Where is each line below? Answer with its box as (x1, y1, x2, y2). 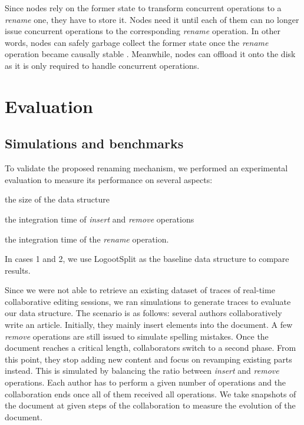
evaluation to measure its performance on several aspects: (5, 173, 213, 185)
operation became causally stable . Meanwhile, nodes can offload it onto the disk (5, 48, 296, 60)
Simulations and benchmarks (5, 134, 184, 152)
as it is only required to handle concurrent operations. (5, 59, 200, 71)
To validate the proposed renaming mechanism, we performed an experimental (5, 162, 288, 174)
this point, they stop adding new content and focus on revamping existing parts (5, 353, 292, 365)
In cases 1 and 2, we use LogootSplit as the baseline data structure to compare (5, 253, 289, 265)
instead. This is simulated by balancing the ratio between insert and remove (5, 364, 279, 377)
